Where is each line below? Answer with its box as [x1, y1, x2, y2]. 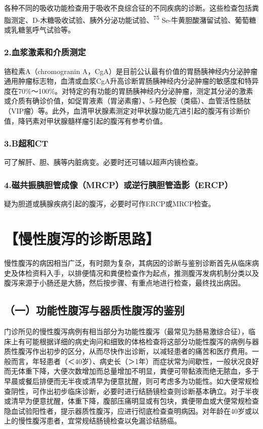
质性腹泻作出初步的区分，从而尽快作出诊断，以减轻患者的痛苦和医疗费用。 [4, 346, 252, 356]
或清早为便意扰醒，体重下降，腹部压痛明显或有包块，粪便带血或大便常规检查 [4, 396, 259, 406]
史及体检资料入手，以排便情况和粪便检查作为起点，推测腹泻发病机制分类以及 [4, 267, 259, 278]
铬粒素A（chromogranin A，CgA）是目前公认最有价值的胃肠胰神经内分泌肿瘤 [4, 65, 257, 76]
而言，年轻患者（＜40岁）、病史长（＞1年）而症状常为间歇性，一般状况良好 [11, 355, 259, 366]
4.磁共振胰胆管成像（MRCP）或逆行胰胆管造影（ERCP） [4, 178, 233, 191]
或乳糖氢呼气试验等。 [4, 24, 75, 34]
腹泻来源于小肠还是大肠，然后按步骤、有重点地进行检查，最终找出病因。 [4, 277, 245, 288]
